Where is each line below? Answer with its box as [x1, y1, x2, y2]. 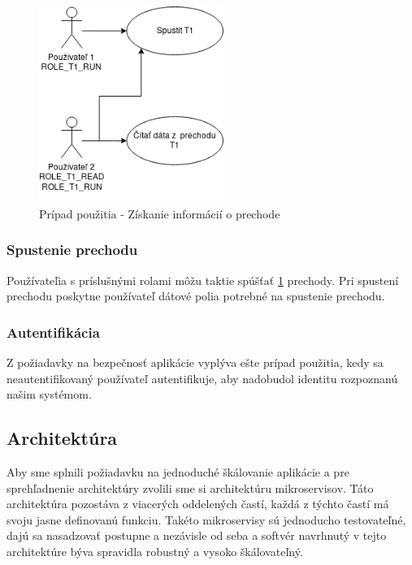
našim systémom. [7, 386, 92, 403]
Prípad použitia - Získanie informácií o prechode [39, 205, 280, 222]
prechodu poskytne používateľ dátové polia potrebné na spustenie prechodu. [7, 287, 385, 304]
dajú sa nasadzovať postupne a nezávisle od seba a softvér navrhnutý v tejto [7, 527, 387, 544]
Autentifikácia [7, 321, 100, 342]
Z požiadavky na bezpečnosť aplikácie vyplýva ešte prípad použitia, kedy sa [7, 353, 384, 370]
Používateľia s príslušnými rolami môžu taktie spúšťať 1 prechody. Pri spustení [7, 271, 399, 288]
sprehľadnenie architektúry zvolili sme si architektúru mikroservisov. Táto [7, 479, 374, 496]
